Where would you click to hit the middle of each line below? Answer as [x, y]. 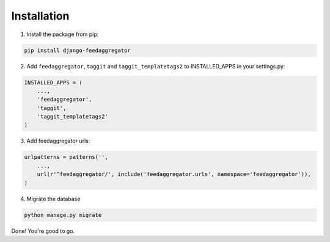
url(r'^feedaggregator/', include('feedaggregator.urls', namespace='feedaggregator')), [174, 174]
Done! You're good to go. [43, 231]
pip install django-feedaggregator [77, 50]
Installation [40, 16]
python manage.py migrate [63, 215]
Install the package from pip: [63, 34]
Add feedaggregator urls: [58, 141]
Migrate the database [53, 199]
